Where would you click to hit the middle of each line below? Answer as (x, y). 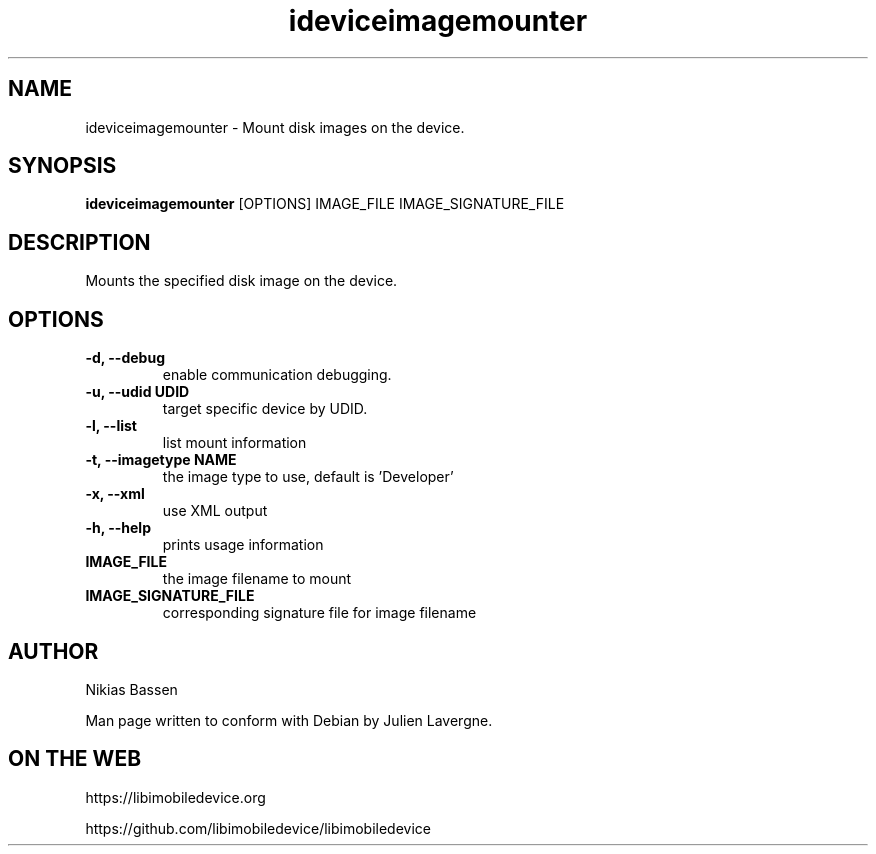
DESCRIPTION (79, 242)
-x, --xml (115, 494)
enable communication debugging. (277, 375)
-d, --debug (125, 358)
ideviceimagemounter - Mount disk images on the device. (275, 127)
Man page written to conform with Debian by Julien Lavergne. (289, 720)
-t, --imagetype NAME (161, 460)
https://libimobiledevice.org (175, 797)
